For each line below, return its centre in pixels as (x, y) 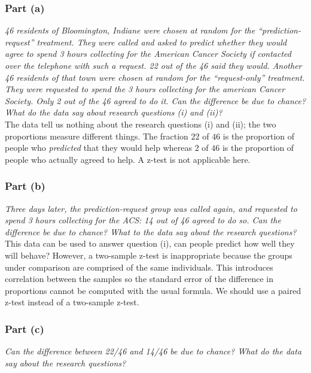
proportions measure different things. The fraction (97, 136)
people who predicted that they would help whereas (99, 148)
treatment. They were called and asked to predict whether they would (162, 42)
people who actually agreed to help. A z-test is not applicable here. (128, 159)
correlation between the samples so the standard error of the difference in (139, 279)
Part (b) (25, 186)
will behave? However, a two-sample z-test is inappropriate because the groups (149, 255)
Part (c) (25, 328)
